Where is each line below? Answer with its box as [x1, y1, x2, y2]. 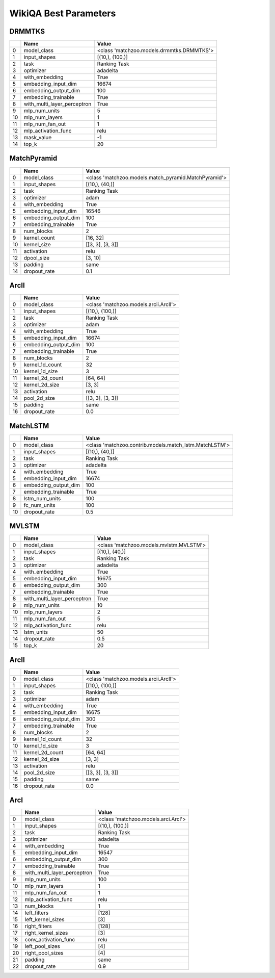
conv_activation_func [24, 936, 75, 943]
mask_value [23, 134, 52, 141]
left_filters [24, 909, 48, 916]
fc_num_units [23, 501, 56, 508]
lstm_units [23, 629, 48, 636]
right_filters [24, 923, 52, 930]
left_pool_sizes [24, 943, 61, 950]
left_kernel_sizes [24, 916, 65, 923]
